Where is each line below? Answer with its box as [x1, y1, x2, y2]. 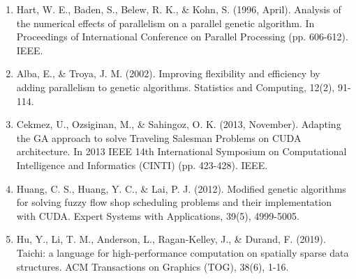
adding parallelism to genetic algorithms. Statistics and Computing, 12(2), [16, 79, 335, 94]
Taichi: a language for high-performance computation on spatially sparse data [16, 245, 349, 260]
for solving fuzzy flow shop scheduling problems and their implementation [16, 195, 332, 209]
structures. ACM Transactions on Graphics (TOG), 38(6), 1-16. [16, 259, 289, 273]
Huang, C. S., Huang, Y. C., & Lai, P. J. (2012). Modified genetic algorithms [16, 181, 346, 196]
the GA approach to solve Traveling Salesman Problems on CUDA [16, 130, 302, 145]
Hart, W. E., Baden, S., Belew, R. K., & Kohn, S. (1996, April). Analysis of [16, 2, 341, 16]
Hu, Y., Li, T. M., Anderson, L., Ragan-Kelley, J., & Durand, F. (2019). [16, 232, 326, 246]
